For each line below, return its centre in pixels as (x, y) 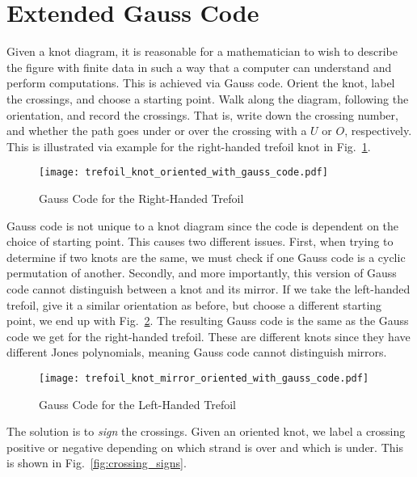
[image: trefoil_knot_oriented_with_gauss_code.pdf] (183, 173)
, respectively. (378, 131)
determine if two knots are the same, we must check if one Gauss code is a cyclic (206, 257)
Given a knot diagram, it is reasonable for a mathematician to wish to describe (202, 51)
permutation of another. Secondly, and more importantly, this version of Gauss (202, 273)
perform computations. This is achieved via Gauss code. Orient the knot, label (201, 83)
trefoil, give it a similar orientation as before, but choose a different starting (194, 304)
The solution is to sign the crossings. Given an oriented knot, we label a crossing (206, 431)
